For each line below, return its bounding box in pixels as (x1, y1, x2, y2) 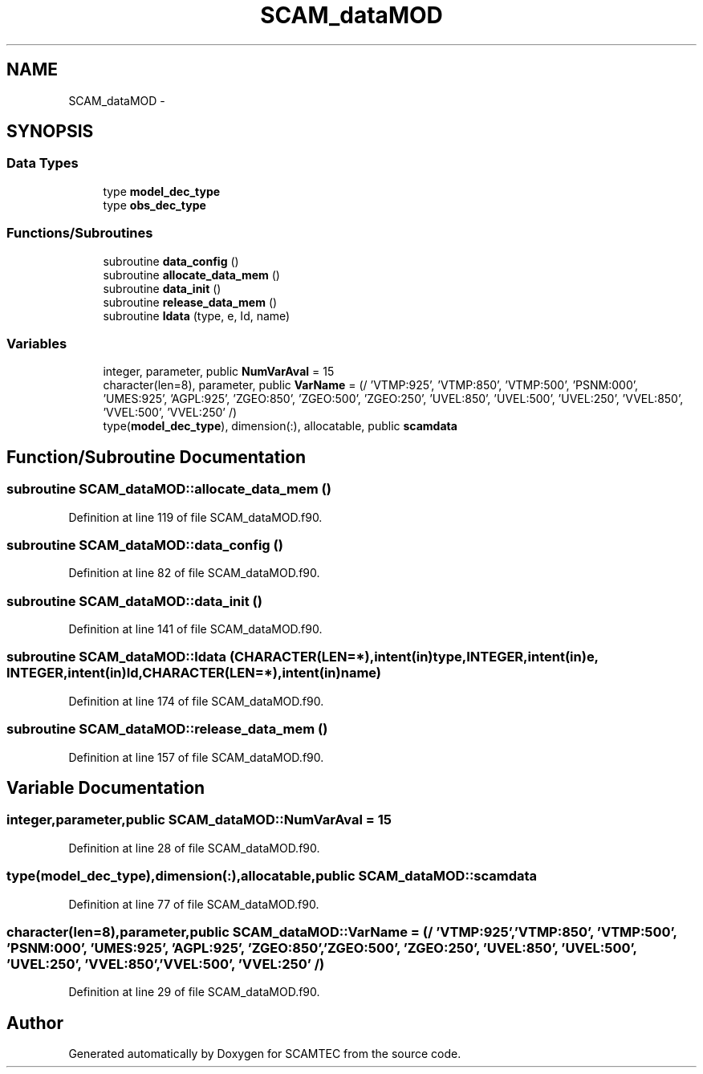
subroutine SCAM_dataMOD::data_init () (6, 592, 262, 609)
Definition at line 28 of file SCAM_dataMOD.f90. (68, 840, 320, 855)
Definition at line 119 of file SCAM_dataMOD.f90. (68, 510, 323, 524)
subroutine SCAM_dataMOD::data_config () (6, 536, 283, 553)
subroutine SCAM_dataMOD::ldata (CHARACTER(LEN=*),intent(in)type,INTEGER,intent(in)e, (6, 649, 599, 665)
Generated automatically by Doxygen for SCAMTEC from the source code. (68, 1047, 461, 1061)
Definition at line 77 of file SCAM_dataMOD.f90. (68, 897, 319, 911)
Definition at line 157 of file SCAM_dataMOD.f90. (68, 750, 324, 764)
